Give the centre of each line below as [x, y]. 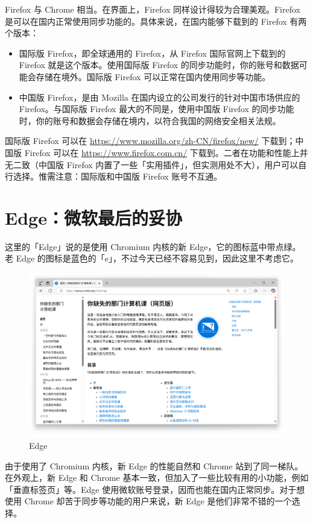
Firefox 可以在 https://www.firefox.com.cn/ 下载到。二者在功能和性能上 [162, 152]
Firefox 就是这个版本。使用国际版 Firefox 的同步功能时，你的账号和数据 [159, 65]
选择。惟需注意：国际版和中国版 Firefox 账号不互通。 [118, 176]
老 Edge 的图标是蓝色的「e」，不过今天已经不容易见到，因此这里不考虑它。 [152, 258]
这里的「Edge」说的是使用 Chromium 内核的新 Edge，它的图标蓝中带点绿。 [153, 246]
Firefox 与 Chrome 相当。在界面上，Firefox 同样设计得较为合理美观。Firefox [153, 9]
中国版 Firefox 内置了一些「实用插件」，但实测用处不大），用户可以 [168, 164]
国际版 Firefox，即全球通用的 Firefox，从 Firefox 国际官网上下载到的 [152, 53]
